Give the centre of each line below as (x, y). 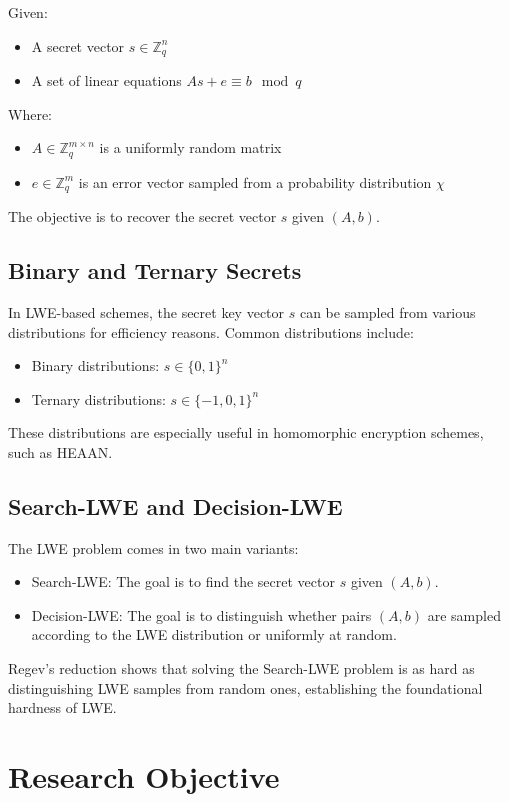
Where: (30, 113)
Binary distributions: (95, 365)
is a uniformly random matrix (190, 147)
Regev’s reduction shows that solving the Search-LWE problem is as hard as (241, 668)
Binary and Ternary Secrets (155, 270)
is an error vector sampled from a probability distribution (255, 181)
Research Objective (144, 776)
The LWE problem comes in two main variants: (153, 547)
